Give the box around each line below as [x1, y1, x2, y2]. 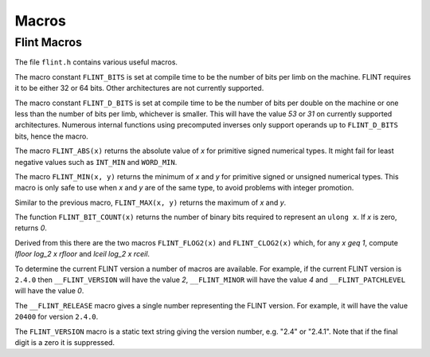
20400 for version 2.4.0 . [14, 312, 99, 322]
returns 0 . [14, 223, 48, 233]
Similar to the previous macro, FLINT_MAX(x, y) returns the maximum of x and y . [14, 198, 287, 207]
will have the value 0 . [14, 286, 84, 296]
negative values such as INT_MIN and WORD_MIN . [14, 157, 178, 167]
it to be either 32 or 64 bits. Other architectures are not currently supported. [14, 84, 264, 93]
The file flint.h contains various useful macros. [14, 57, 178, 67]
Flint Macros [14, 35, 83, 49]
